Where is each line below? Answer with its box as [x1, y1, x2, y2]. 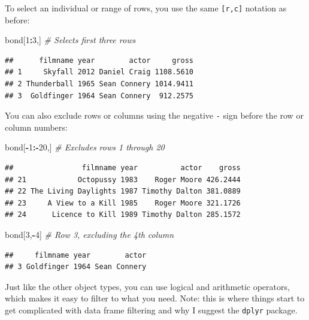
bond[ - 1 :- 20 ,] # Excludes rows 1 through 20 [5, 141, 165, 153]
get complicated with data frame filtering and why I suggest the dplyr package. [5, 304, 298, 316]
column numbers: [5, 120, 68, 133]
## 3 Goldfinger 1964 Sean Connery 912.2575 [5, 91, 193, 100]
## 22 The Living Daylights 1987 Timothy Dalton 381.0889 [5, 187, 241, 196]
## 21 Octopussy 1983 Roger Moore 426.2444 [5, 175, 241, 184]
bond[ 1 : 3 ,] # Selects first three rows [5, 34, 136, 46]
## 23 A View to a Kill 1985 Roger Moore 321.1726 [5, 198, 241, 207]
